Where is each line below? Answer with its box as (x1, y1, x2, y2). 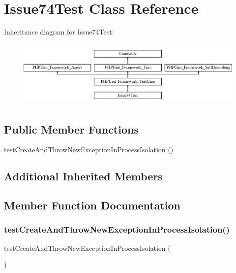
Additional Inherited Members (4, 169, 163, 184)
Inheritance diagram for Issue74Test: (4, 27, 114, 37)
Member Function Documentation (4, 198, 181, 213)
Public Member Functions (4, 121, 139, 136)
